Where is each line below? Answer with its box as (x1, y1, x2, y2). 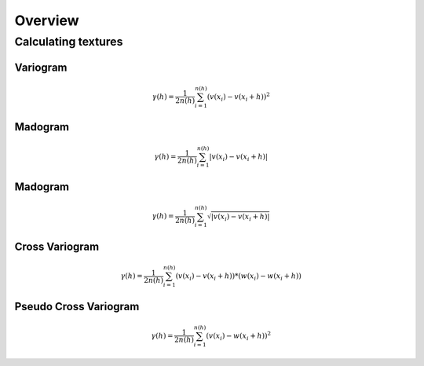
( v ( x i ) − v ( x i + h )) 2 (207, 91, 270, 103)
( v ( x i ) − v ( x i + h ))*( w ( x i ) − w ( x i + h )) (175, 272, 302, 282)
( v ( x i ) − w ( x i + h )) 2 (206, 330, 271, 342)
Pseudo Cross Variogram (14, 299, 140, 313)
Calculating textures (14, 35, 123, 49)
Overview (14, 12, 79, 29)
